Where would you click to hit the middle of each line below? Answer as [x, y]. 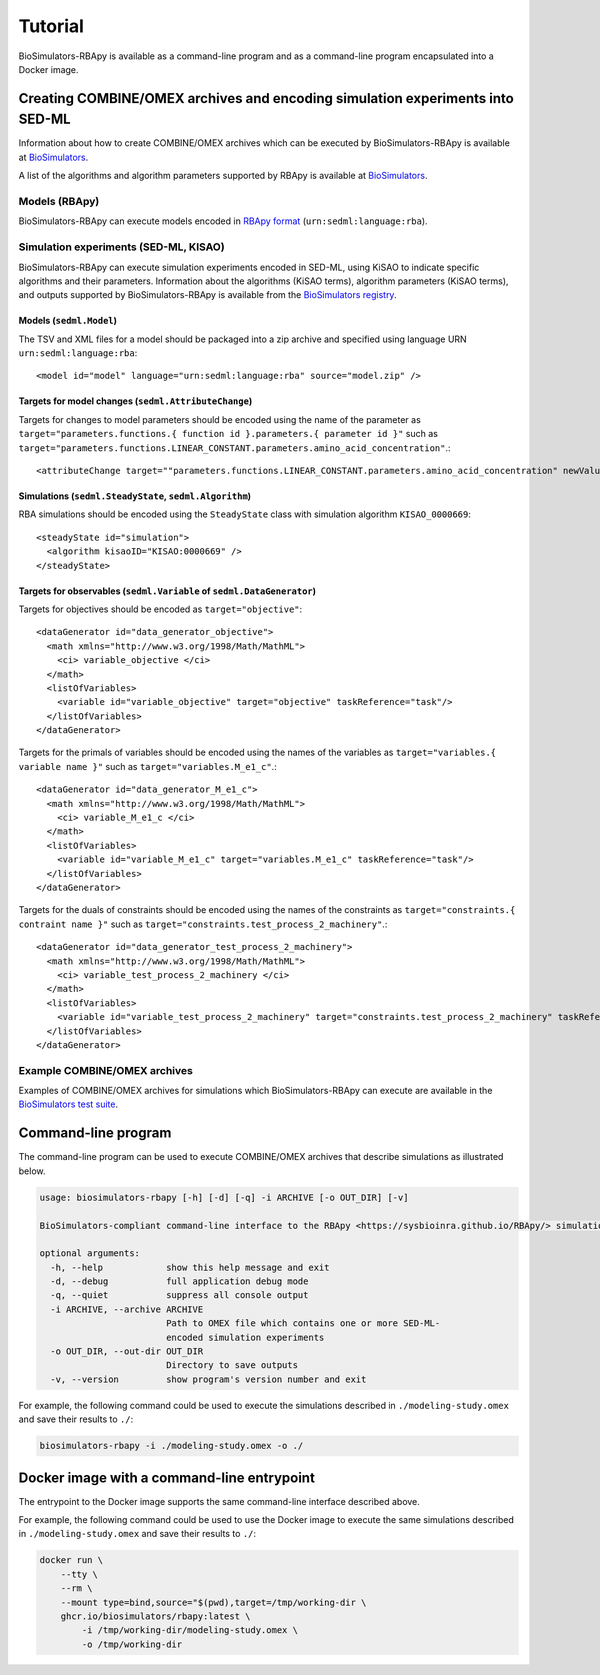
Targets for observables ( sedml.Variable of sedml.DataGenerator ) [167, 591]
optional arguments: [89, 1253]
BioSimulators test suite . [68, 1104]
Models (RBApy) [59, 201]
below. [32, 1171]
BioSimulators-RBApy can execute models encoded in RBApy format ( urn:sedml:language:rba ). [223, 221]
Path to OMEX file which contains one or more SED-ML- [303, 1323]
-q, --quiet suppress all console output [179, 1295]
